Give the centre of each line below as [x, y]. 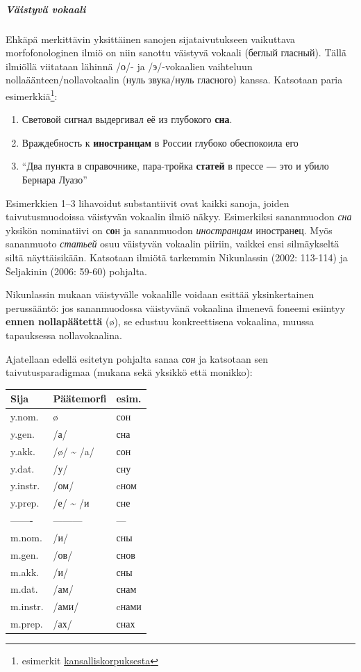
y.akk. [23, 451]
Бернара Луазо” [54, 179]
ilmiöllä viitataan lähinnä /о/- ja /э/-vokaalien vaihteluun [129, 66]
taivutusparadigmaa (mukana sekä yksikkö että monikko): [129, 372]
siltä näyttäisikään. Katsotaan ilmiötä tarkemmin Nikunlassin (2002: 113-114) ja [177, 257]
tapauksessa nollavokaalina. [64, 335]
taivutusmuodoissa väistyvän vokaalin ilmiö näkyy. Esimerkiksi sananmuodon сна [179, 216]
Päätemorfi [80, 399]
